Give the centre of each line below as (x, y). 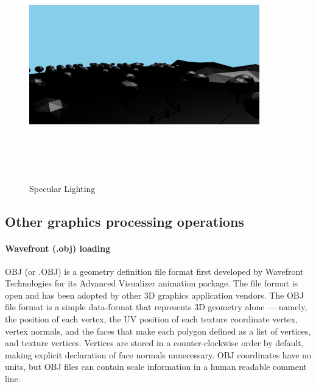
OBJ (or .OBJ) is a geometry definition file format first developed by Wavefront (154, 271)
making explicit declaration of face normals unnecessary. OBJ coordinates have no (158, 354)
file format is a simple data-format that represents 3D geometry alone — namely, (156, 307)
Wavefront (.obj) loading (58, 248)
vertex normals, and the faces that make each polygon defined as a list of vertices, (158, 331)
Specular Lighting (62, 188)
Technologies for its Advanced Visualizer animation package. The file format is (152, 283)
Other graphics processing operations (125, 221)
